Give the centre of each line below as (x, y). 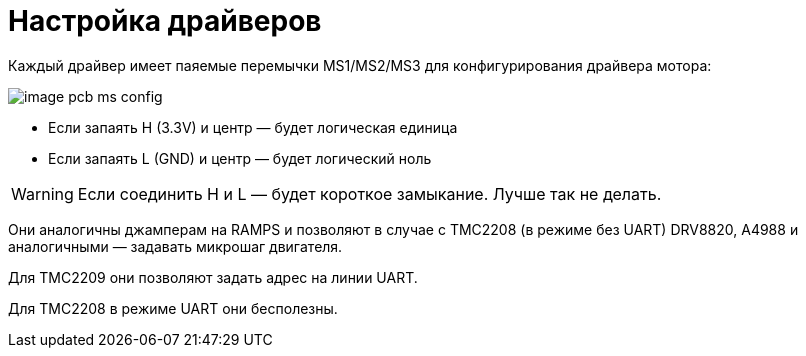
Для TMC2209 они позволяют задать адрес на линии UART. (213, 277)
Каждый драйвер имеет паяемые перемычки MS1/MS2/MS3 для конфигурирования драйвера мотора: (360, 65)
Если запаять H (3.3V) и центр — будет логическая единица (253, 127)
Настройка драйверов (165, 21)
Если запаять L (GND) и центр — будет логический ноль (240, 158)
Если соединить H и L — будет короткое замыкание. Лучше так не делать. (369, 193)
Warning (42, 193)
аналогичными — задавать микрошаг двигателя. (175, 246)
